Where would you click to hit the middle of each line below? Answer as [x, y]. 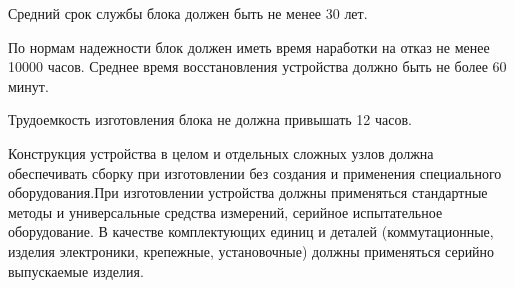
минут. [28, 85]
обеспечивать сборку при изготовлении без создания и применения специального [255, 172]
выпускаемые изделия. [76, 270]
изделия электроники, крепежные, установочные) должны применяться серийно [251, 250]
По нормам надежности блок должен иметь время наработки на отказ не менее [249, 46]
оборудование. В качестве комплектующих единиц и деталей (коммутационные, [251, 231]
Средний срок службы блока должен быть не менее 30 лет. [188, 13]
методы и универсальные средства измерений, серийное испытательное [225, 211]
